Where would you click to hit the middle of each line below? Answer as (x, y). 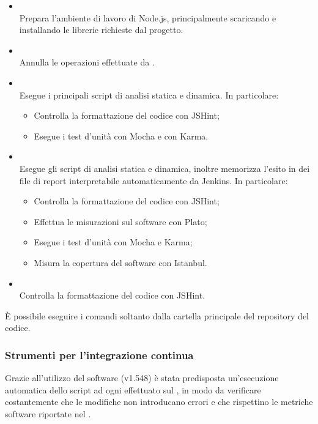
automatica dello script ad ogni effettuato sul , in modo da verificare (133, 389)
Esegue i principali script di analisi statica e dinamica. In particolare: (149, 95)
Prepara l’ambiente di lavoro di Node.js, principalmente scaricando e (148, 17)
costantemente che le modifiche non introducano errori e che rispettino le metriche (159, 402)
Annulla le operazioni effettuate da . (87, 62)
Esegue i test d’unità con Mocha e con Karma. (121, 136)
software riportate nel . (48, 413)
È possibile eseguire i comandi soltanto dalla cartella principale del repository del (157, 315)
